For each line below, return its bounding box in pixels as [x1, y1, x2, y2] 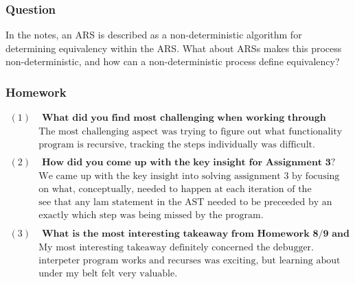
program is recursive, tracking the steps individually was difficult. [38, 140, 315, 150]
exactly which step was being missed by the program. [38, 211, 264, 221]
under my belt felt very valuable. [38, 268, 178, 279]
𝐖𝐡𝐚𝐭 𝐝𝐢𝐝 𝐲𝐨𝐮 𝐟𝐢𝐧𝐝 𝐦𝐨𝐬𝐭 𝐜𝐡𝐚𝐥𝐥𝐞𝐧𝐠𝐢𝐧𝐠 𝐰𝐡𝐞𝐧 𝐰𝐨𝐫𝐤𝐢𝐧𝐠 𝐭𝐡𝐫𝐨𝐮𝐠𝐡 [41, 113, 326, 123]
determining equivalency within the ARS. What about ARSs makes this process [5, 40, 342, 55]
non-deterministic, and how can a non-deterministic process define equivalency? [5, 54, 340, 69]
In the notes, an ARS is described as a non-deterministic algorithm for [5, 27, 302, 42]
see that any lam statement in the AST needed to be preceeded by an [38, 198, 332, 208]
